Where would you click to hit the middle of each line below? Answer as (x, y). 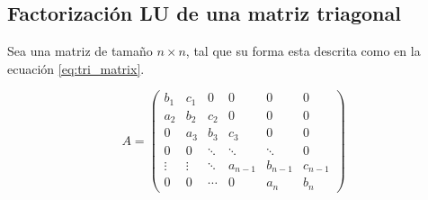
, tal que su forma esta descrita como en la (303, 51)
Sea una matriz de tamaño (80, 51)
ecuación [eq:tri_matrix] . (76, 68)
